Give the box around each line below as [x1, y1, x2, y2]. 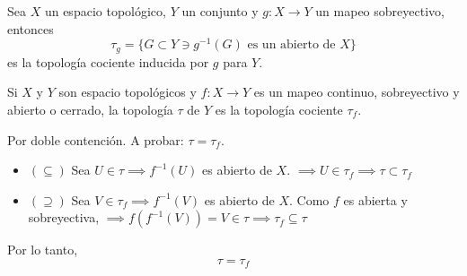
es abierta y [343, 190, 408, 209]
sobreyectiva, [28, 208, 100, 227]
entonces [7, 19, 54, 38]
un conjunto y [181, 2, 259, 20]
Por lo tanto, [7, 240, 78, 259]
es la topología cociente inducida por [7, 52, 209, 71]
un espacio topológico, [44, 2, 166, 20]
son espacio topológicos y [58, 82, 197, 101]
